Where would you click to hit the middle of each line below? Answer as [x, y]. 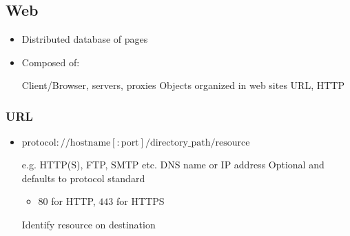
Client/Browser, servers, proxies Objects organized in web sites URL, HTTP [183, 85]
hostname [90, 143]
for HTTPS [141, 201]
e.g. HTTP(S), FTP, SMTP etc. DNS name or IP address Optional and [173, 165]
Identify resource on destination [89, 224]
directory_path [180, 143]
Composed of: [51, 62]
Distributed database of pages [85, 39]
